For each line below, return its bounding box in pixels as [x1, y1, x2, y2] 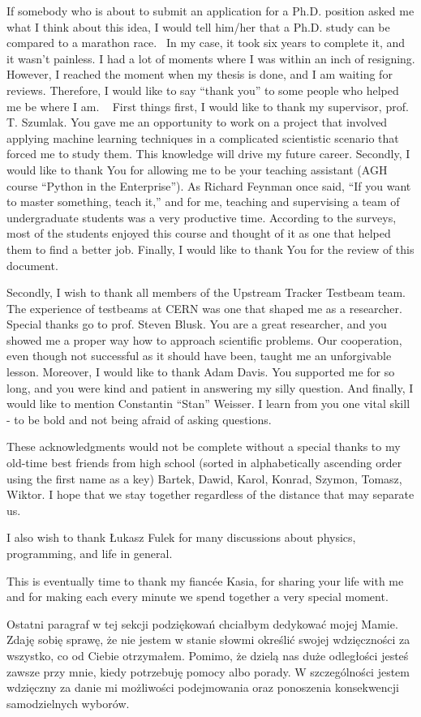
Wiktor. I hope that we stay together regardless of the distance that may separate [6, 486, 415, 503]
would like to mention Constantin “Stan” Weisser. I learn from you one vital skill [6, 395, 410, 412]
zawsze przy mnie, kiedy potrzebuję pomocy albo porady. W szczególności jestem [6, 663, 410, 680]
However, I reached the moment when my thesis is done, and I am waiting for [6, 66, 393, 83]
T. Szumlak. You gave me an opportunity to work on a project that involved [6, 114, 388, 131]
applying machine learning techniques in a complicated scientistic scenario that [6, 129, 399, 146]
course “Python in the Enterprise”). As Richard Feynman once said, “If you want [6, 177, 411, 194]
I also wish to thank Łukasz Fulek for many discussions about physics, [6, 529, 356, 546]
